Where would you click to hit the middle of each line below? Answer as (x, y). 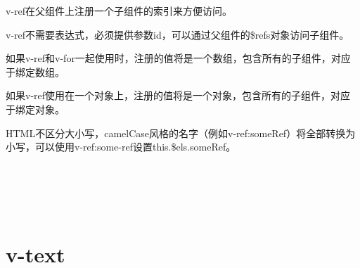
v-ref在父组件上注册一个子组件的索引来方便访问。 (119, 11)
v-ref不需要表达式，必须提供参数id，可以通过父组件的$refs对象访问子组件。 (178, 34)
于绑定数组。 (35, 71)
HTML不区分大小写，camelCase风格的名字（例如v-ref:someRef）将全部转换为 (181, 133)
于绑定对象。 (35, 109)
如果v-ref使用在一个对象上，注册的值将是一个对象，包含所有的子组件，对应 (178, 95)
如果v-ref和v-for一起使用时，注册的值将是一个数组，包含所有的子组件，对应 (178, 58)
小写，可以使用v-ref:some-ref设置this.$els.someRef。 (121, 147)
